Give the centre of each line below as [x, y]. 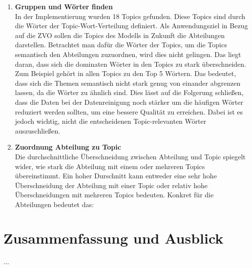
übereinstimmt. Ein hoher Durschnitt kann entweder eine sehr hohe [116, 176]
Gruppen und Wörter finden [64, 6]
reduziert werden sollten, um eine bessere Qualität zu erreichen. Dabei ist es [129, 111]
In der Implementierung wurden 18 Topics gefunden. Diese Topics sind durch [130, 16]
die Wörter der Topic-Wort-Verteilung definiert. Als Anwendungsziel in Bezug [131, 26]
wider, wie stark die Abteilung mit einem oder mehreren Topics [110, 166]
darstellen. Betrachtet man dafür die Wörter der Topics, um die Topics [121, 45]
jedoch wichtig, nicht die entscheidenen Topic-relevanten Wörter [111, 121]
